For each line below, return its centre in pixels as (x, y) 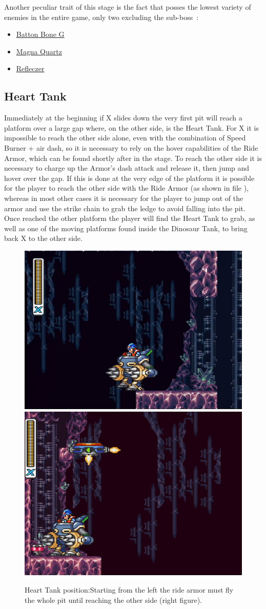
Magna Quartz (39, 51)
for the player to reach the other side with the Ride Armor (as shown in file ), (127, 188)
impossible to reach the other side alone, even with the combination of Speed (125, 138)
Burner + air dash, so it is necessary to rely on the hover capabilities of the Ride (131, 147)
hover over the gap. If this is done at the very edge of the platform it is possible (129, 178)
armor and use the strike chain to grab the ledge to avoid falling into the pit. (125, 208)
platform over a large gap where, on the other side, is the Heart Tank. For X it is (131, 127)
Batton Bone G (40, 34)
